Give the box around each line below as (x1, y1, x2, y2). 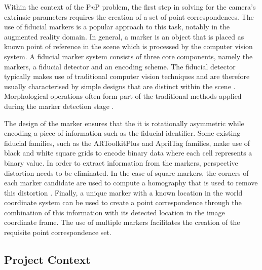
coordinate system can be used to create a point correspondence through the (4, 197, 242, 208)
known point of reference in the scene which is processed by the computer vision (4, 41, 253, 52)
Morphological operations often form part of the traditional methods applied (4, 91, 242, 101)
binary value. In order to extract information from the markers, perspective (4, 157, 238, 168)
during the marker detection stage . (4, 100, 114, 111)
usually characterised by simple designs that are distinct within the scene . (4, 81, 236, 91)
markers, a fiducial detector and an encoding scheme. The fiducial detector (4, 61, 236, 71)
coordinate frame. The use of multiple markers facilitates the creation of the (4, 217, 240, 227)
